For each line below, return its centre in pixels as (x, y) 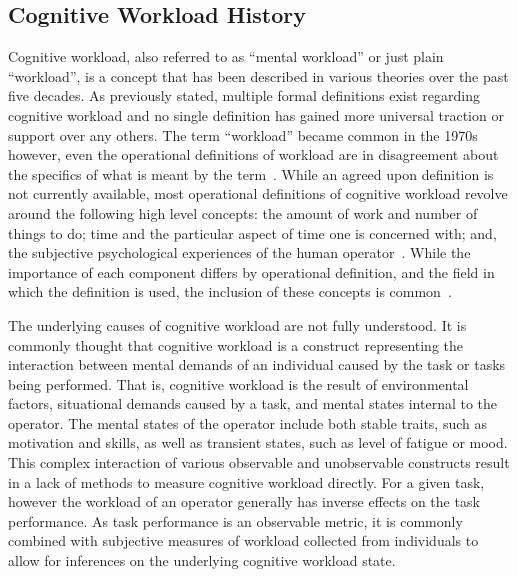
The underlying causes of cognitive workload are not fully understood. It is (237, 324)
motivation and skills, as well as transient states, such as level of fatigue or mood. (258, 442)
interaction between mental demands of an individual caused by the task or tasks (257, 364)
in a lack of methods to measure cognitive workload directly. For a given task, (246, 481)
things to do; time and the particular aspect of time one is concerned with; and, (252, 232)
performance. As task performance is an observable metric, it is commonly (235, 520)
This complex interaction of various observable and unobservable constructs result (259, 462)
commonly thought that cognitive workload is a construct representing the (235, 344)
